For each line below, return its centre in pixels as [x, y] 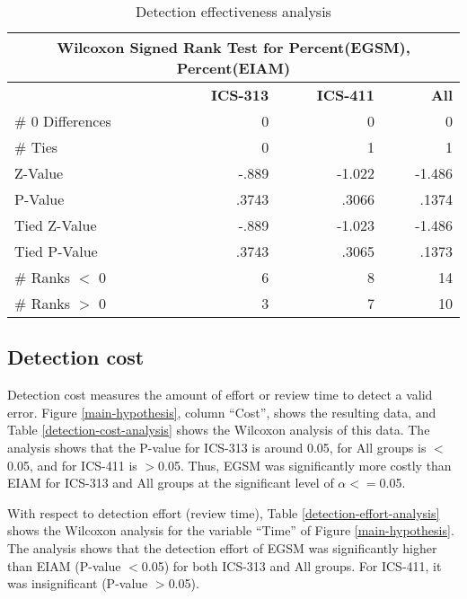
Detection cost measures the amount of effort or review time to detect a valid [220, 395]
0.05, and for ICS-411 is [72, 465]
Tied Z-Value [56, 225]
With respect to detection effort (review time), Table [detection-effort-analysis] [224, 512]
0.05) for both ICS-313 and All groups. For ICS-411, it [291, 565]
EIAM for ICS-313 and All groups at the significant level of [171, 483]
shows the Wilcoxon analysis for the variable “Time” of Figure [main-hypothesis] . [231, 530]
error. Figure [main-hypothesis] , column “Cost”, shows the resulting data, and [222, 412]
